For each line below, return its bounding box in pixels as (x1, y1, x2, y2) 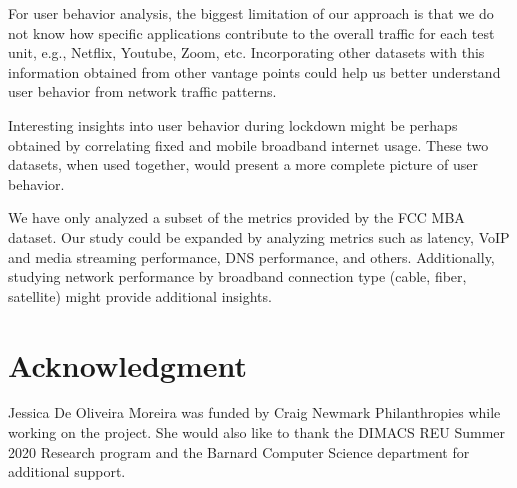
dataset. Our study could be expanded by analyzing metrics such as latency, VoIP (8, 226, 510, 247)
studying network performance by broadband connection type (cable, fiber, (8, 266, 467, 287)
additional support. (8, 461, 126, 482)
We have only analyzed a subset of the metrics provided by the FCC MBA (8, 207, 465, 228)
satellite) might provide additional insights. (8, 285, 272, 306)
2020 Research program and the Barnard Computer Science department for (8, 441, 470, 462)
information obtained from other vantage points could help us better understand (8, 61, 501, 82)
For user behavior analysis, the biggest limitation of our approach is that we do (8, 3, 494, 23)
